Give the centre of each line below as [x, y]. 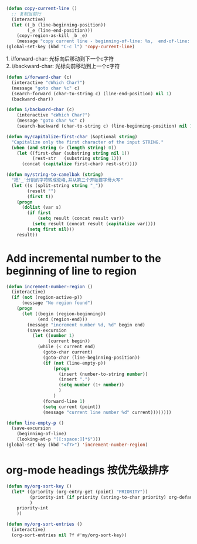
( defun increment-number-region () [50, 286]
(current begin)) [69, 341]
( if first [39, 213]
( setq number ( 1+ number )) [91, 385]
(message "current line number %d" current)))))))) [107, 412]
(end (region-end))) [62, 319]
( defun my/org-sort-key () [39, 486]
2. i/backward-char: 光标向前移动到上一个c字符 [63, 66]
